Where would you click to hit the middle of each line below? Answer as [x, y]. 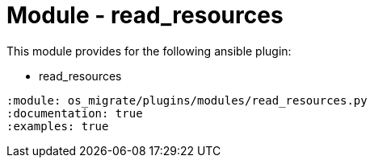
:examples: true [58, 126]
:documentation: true [75, 113]
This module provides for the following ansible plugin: [149, 51]
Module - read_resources [145, 15]
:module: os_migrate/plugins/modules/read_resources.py [187, 100]
